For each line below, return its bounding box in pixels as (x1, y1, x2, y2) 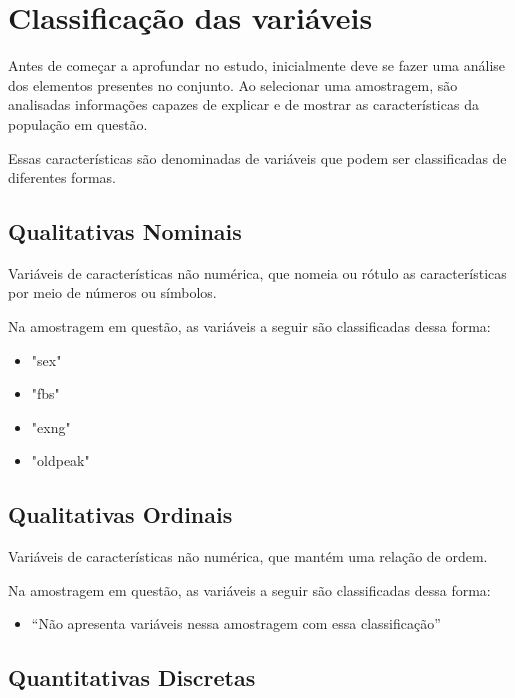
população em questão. (8, 113, 148, 134)
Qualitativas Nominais (8, 216, 242, 247)
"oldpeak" (31, 450, 90, 471)
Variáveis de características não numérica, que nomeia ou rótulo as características (8, 262, 507, 283)
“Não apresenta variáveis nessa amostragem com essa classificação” (31, 613, 441, 634)
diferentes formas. (8, 167, 116, 188)
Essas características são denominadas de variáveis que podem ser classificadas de (8, 147, 507, 168)
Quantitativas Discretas (8, 662, 256, 693)
